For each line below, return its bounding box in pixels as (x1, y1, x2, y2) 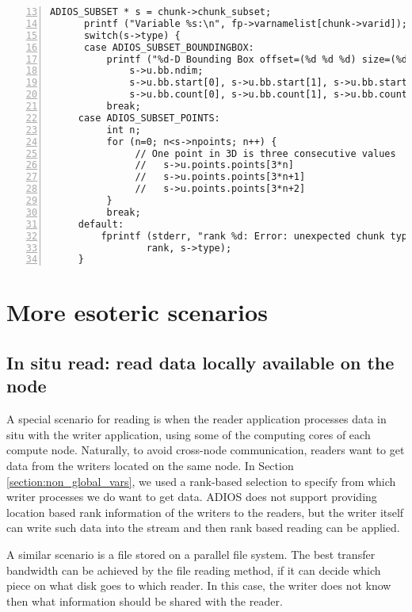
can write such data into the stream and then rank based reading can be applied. (6, 519, 400, 536)
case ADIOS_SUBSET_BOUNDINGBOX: (83, 41, 254, 53)
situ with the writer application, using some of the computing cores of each (6, 426, 371, 442)
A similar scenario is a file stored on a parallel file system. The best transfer (6, 545, 376, 562)
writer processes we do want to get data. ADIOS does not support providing (6, 488, 377, 505)
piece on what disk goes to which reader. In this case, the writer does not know (6, 577, 391, 594)
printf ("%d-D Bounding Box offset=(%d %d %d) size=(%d (106, 53, 408, 65)
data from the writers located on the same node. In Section (6, 457, 294, 473)
